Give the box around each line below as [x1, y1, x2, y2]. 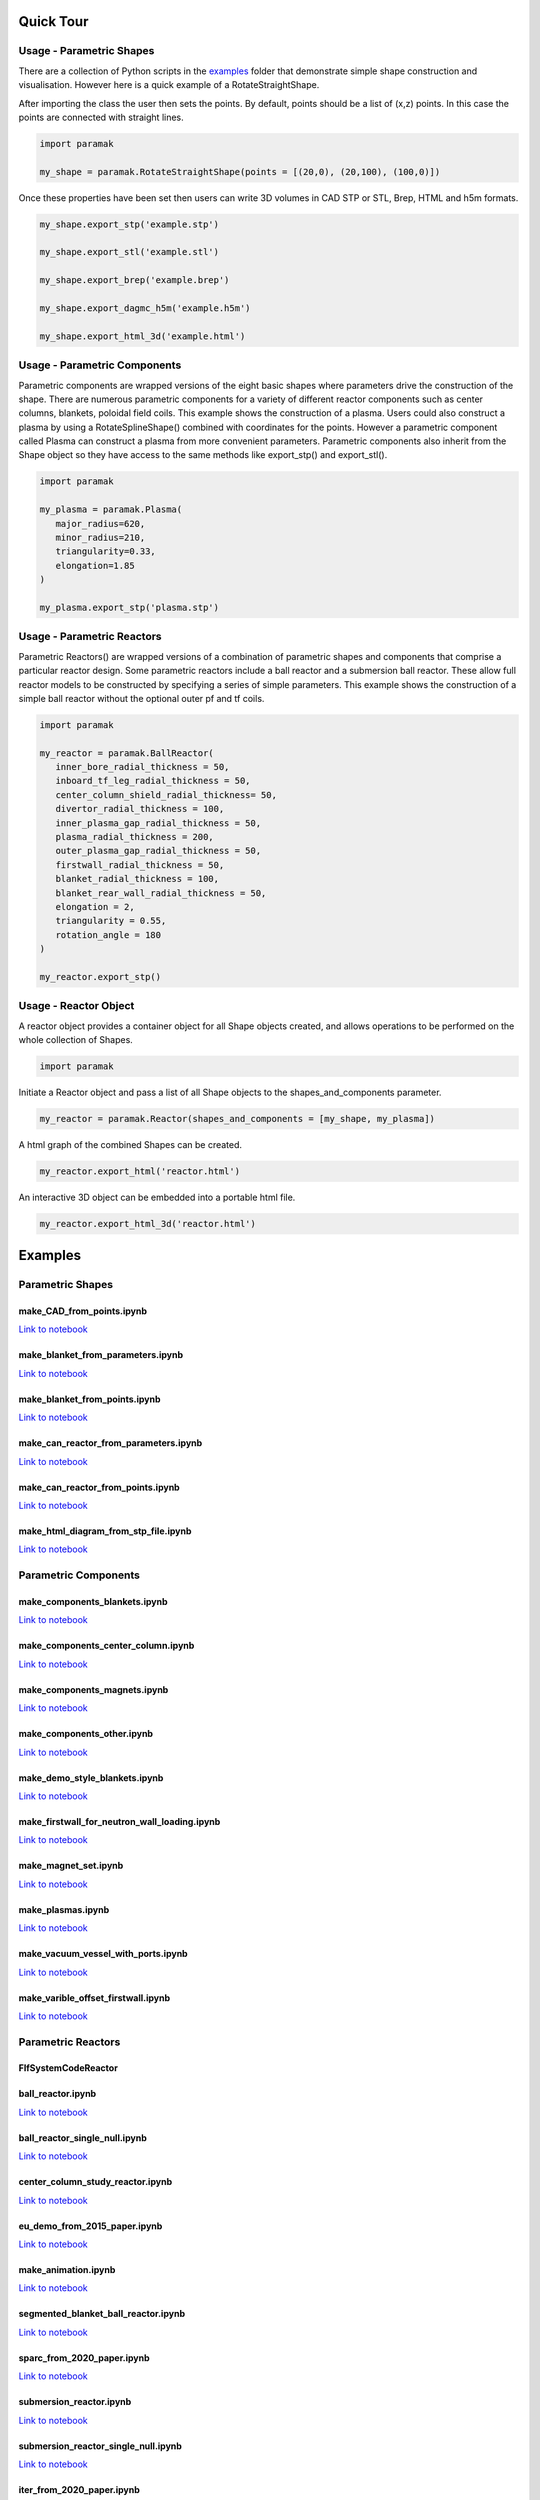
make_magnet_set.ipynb [18, 1860, 124, 1872]
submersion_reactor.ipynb [18, 2396, 132, 2408]
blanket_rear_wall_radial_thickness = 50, [55, 887, 267, 899]
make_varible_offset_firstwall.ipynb [18, 1991, 171, 2004]
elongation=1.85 [55, 560, 135, 571]
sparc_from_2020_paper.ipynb [18, 2351, 150, 2364]
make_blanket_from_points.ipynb [18, 1393, 161, 1405]
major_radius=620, [55, 518, 146, 529]
